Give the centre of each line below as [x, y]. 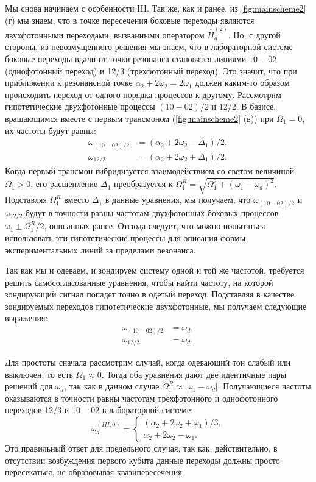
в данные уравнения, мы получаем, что [178, 200]
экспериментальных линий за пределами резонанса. [100, 250]
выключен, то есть [39, 374]
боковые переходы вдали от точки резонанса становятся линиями [126, 59]
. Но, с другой [254, 34]
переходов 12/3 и [37, 410]
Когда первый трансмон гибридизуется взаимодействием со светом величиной [150, 171]
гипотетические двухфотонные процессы [80, 106]
